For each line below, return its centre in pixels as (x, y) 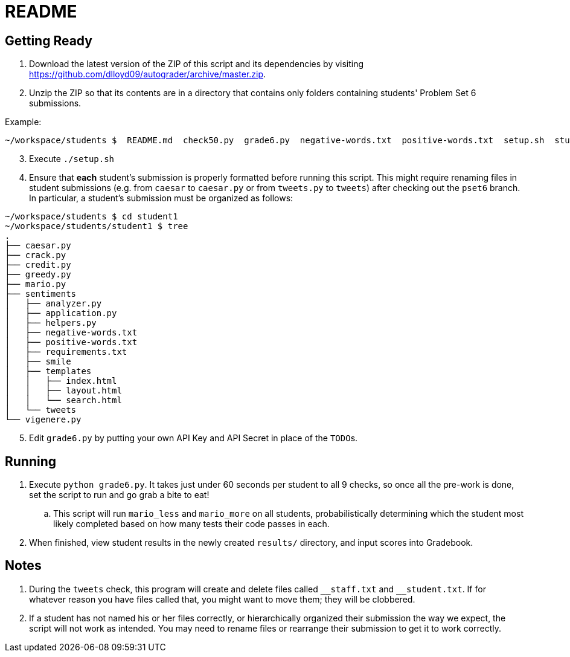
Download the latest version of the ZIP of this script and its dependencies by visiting (197, 64)
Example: (23, 122)
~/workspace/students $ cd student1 (91, 217)
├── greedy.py (38, 275)
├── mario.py (36, 284)
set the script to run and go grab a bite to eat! (119, 495)
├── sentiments (41, 294)
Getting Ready (49, 40)
